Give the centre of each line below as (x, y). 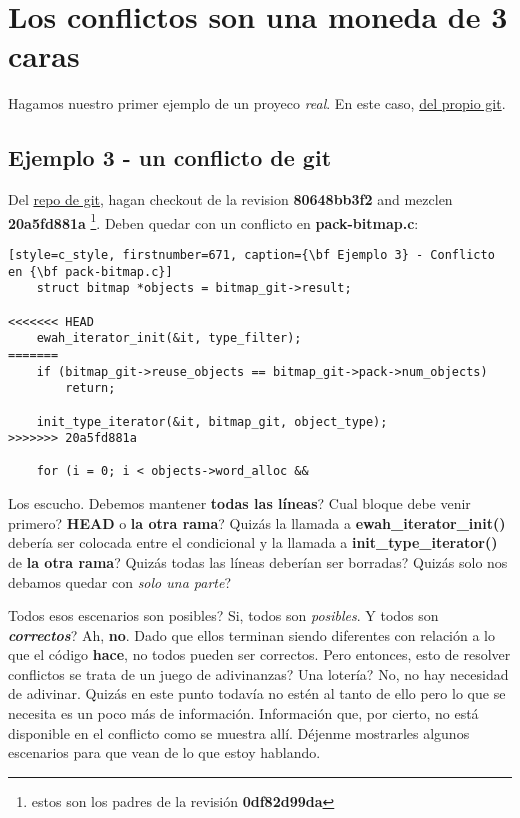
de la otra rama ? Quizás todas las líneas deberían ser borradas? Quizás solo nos (258, 561)
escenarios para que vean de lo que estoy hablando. (164, 752)
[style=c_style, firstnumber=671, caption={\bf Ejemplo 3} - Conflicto (251, 254)
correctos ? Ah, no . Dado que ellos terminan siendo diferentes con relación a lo (251, 634)
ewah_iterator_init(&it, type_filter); (169, 338)
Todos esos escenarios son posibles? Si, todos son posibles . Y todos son (223, 615)
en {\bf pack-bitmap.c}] (90, 271)
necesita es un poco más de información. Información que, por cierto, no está (243, 713)
